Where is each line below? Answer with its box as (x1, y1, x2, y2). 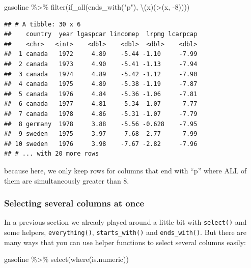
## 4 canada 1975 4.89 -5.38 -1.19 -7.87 (4, 80, 198, 88)
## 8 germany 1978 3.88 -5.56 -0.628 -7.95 (4, 120, 198, 128)
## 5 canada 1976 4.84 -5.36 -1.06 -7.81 (4, 90, 198, 98)
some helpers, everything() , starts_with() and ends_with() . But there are (4, 226, 246, 237)
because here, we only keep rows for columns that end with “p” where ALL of (4, 165, 247, 175)
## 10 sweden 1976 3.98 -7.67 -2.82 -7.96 (4, 140, 198, 147)
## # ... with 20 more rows (4, 150, 99, 158)
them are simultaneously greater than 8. (4, 175, 129, 186)
